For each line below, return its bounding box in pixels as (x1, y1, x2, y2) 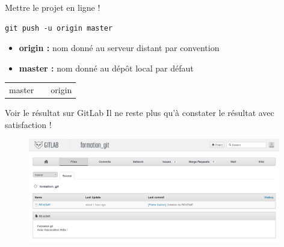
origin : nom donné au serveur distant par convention (19, 41, 220, 54)
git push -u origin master (5, 23, 113, 32)
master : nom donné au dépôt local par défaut (19, 61, 194, 74)
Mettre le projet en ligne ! (5, 1, 100, 13)
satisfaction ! (5, 118, 52, 130)
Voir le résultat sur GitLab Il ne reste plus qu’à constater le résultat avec (5, 106, 274, 119)
